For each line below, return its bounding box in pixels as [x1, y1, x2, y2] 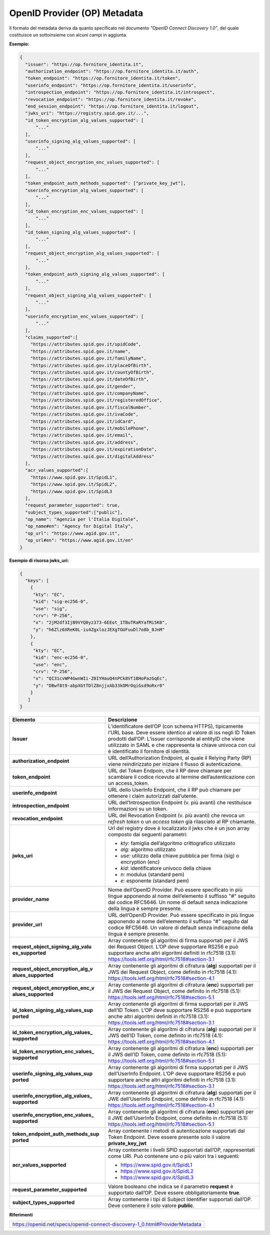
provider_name [12, 896, 49, 903]
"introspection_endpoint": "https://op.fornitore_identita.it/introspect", [25, 90, 215, 95]
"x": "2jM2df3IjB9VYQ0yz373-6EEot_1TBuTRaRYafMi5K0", [32, 620, 167, 625]
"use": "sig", [32, 606, 67, 611]
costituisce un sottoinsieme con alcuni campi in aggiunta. [9, 32, 127, 38]
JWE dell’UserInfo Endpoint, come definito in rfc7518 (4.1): [108, 1095, 245, 1102]
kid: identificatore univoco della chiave [120, 865, 211, 872]
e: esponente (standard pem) [120, 877, 189, 884]
